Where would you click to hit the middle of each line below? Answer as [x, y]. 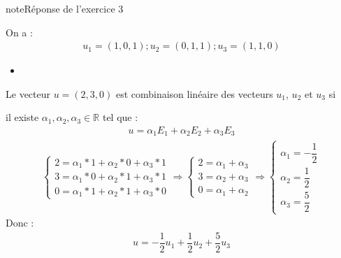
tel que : [120, 117]
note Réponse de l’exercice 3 [65, 8]
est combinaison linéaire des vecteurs [194, 93]
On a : [19, 32]
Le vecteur [28, 93]
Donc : [20, 223]
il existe [22, 117]
